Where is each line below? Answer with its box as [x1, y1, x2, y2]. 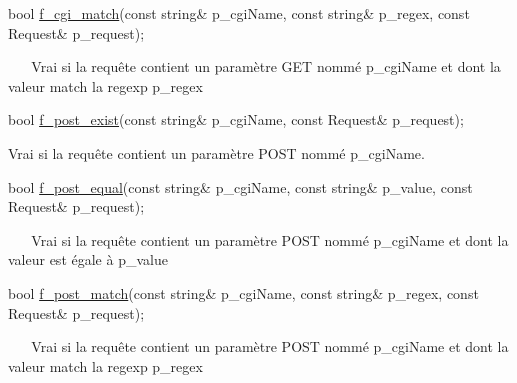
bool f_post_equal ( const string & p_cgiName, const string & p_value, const [8, 176, 473, 197]
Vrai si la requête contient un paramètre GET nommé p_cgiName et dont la [31, 56, 501, 77]
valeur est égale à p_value [8, 249, 168, 270]
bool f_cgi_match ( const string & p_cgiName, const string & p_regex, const [8, 3, 470, 23]
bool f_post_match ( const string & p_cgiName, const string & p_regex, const [8, 282, 479, 303]
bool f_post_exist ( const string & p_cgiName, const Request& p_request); [8, 109, 464, 130]
